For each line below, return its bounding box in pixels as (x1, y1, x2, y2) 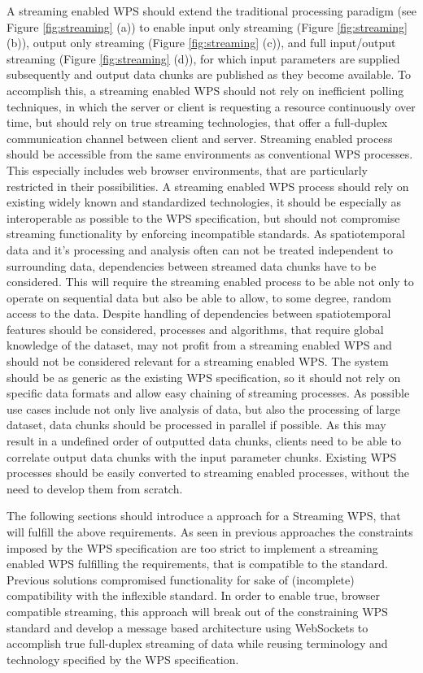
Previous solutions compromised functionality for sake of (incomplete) (7, 571, 355, 588)
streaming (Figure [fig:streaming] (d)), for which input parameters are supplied (7, 50, 400, 67)
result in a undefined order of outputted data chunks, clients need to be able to (7, 432, 401, 449)
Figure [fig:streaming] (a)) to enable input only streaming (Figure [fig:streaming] (7, 18, 408, 35)
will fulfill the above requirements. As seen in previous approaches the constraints (7, 523, 413, 540)
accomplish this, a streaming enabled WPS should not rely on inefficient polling (7, 81, 404, 98)
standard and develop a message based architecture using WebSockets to (7, 619, 368, 636)
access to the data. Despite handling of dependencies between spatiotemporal (7, 305, 391, 322)
